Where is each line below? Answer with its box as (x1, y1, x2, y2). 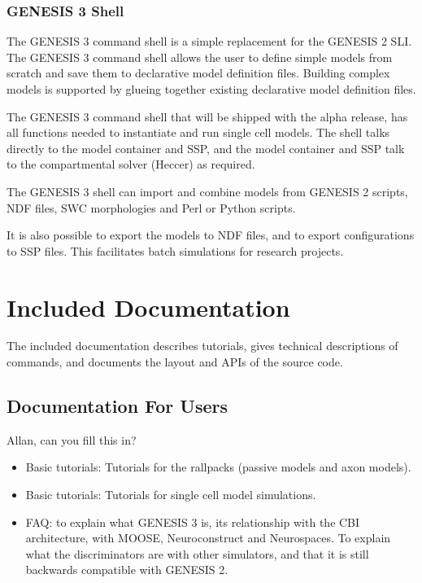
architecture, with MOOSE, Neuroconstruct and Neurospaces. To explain (25, 529, 391, 546)
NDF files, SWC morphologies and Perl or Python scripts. (7, 199, 296, 216)
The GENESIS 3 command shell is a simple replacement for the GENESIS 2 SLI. (7, 33, 412, 50)
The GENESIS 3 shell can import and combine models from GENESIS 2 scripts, (7, 182, 408, 199)
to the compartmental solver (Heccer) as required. (7, 156, 255, 173)
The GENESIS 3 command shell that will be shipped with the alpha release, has (7, 107, 408, 125)
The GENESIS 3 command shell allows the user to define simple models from (7, 48, 393, 65)
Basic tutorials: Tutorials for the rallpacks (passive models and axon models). (25, 458, 411, 476)
